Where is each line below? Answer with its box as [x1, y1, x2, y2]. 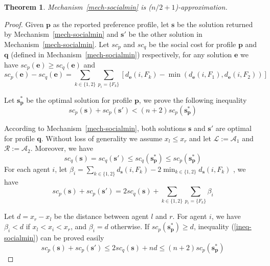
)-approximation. [175, 2, 228, 12]
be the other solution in [128, 29, 202, 39]
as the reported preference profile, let [53, 18, 169, 29]
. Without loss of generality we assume [41, 132, 163, 143]
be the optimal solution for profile [26, 94, 132, 105]
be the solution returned [177, 18, 253, 29]
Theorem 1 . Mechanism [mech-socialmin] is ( [4, 2, 151, 12]
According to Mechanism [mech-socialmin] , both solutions [4, 123, 186, 134]
